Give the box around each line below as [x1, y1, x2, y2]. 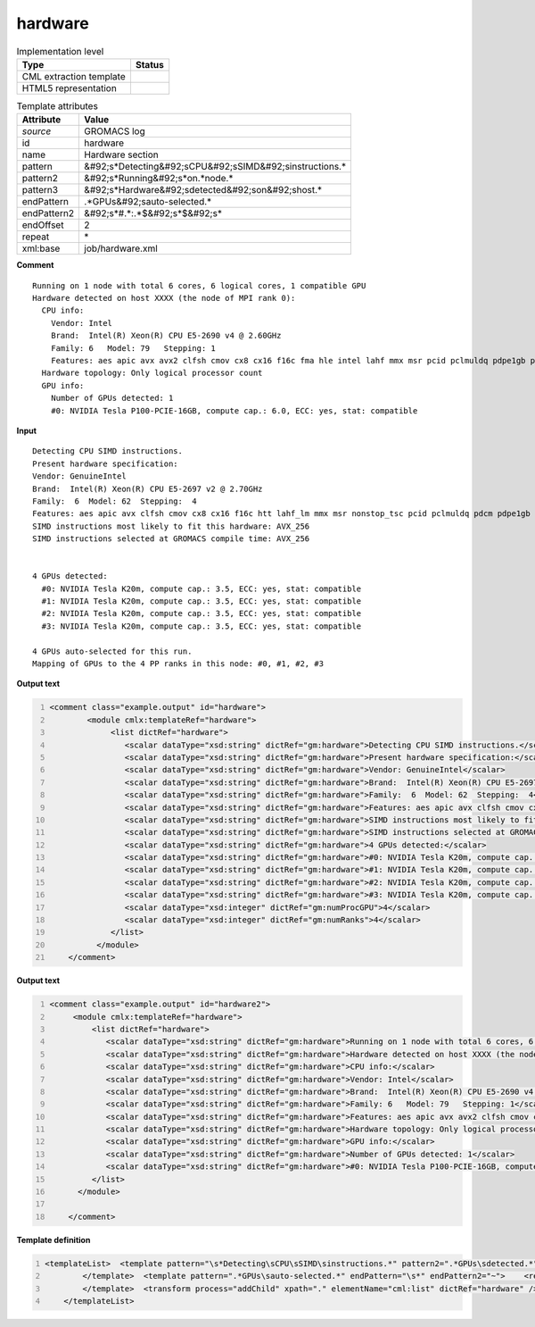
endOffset [21, 219, 64, 231]
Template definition [16, 1234, 91, 1245]
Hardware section [84, 148, 160, 161]
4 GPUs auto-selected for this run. [32, 646, 193, 656]
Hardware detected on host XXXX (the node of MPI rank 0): [32, 293, 296, 304]
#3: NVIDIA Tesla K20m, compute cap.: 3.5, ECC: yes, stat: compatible [41, 621, 362, 631]
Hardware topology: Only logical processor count [41, 368, 263, 379]
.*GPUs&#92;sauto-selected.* [84, 196, 212, 208]
